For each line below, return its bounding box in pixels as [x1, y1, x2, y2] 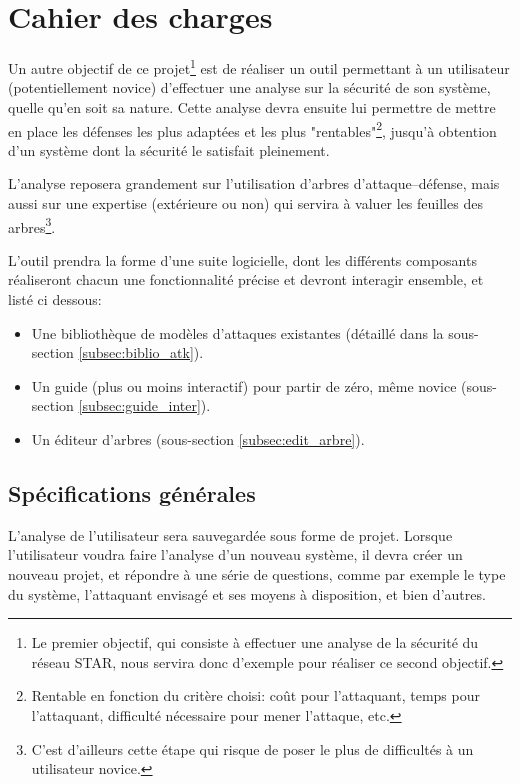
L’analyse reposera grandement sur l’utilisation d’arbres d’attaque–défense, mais [8, 173, 500, 194]
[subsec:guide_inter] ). [78, 395, 211, 416]
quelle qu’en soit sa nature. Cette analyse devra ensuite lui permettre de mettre [8, 96, 496, 117]
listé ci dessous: [8, 289, 102, 310]
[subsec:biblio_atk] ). [78, 342, 204, 363]
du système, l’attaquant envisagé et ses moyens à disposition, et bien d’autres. [8, 583, 486, 604]
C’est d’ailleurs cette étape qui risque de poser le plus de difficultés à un [31, 738, 474, 759]
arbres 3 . [8, 213, 56, 237]
